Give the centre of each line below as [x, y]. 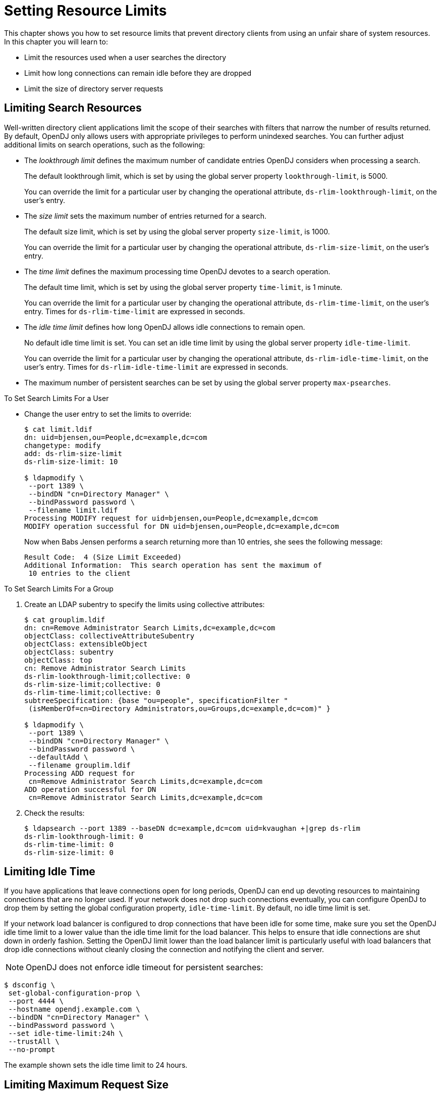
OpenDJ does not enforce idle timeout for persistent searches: [145, 967]
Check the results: [54, 813]
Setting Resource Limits [86, 11]
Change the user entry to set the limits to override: [108, 414]
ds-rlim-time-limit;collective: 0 [92, 692]
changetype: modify [63, 445]
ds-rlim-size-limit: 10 [71, 461]
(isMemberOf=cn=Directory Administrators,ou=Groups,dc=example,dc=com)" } [179, 708]
